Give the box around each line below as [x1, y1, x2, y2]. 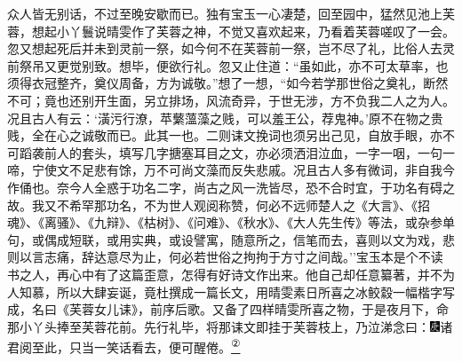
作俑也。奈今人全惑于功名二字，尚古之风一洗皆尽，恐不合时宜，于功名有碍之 [7, 177, 455, 196]
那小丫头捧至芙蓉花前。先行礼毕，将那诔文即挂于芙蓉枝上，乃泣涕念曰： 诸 [7, 317, 453, 335]
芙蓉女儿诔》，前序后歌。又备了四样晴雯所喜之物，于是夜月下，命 [68, 300, 449, 319]
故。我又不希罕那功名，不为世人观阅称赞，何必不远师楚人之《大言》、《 [7, 195, 418, 214]
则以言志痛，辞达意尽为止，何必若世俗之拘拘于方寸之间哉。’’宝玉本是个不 [7, 248, 431, 266]
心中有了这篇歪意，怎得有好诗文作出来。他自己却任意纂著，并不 [68, 264, 442, 283]
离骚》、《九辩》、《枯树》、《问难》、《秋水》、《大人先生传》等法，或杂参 [44, 213, 442, 232]
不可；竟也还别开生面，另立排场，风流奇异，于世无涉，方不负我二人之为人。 [7, 90, 455, 109]
